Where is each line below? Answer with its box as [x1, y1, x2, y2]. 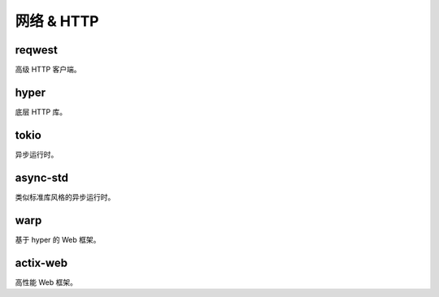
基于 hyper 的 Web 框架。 [15, 235, 101, 244]
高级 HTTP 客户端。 [15, 65, 81, 75]
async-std [15, 170, 69, 184]
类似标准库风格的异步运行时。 [15, 192, 115, 202]
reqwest [15, 43, 59, 57]
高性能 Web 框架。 [15, 277, 77, 287]
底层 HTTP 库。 [15, 106, 67, 117]
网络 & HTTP [15, 12, 99, 30]
